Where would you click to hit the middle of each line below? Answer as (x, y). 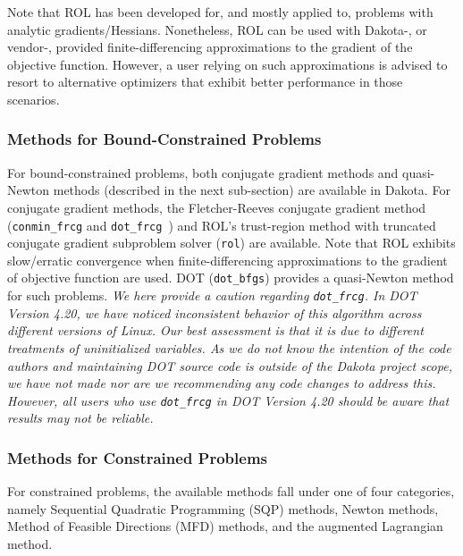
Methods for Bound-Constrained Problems (164, 139)
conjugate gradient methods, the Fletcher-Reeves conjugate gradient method (217, 207)
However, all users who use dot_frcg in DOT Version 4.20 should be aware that (228, 400)
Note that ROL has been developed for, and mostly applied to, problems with (220, 12)
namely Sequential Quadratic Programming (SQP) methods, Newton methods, (223, 508)
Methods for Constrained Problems (138, 457)
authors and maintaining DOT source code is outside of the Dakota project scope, (230, 365)
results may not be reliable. (80, 418)
